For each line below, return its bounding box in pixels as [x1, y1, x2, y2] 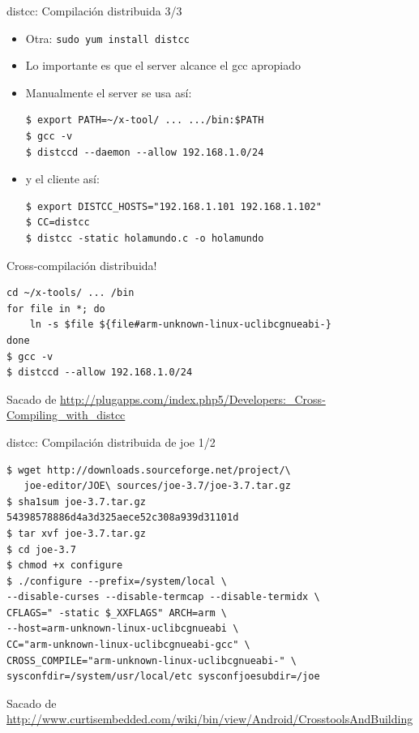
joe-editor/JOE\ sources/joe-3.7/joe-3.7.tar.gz [24, 480, 291, 492]
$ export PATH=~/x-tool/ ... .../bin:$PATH [25, 114, 264, 126]
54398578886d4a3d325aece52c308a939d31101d [6, 512, 239, 524]
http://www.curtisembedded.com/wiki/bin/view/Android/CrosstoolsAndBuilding [6, 710, 413, 727]
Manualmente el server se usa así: [25, 84, 192, 101]
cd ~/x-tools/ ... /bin [6, 287, 135, 299]
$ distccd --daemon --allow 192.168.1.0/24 [25, 146, 264, 158]
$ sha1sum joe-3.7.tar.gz [6, 495, 146, 508]
